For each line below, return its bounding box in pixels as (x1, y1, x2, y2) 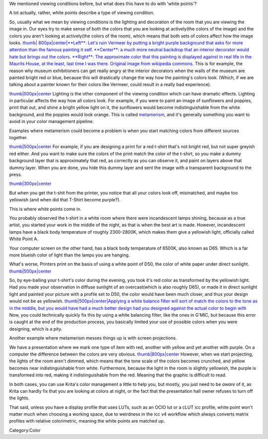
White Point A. (9, 236, 39, 242)
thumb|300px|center (9, 180, 52, 186)
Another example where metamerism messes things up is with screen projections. (9, 335, 177, 341)
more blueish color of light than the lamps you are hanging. (9, 252, 130, 258)
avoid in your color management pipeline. (9, 118, 94, 124)
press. (9, 172, 22, 177)
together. (9, 135, 28, 141)
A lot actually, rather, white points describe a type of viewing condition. (9, 10, 155, 16)
